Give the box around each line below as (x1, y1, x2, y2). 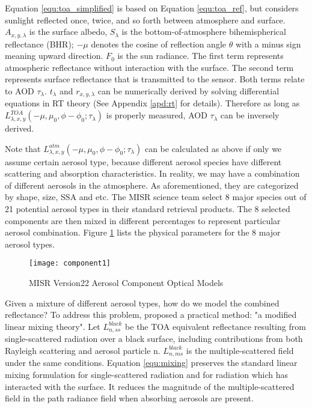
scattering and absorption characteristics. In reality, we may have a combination (5, 167, 300, 180)
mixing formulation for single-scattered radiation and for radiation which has (5, 368, 289, 380)
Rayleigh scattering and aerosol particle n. (5, 344, 161, 356)
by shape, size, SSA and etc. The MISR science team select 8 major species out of (5, 190, 307, 203)
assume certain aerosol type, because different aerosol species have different (5, 155, 282, 168)
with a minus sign (235, 37, 301, 50)
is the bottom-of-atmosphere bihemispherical (121, 25, 286, 38)
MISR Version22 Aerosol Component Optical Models (29, 276, 224, 289)
